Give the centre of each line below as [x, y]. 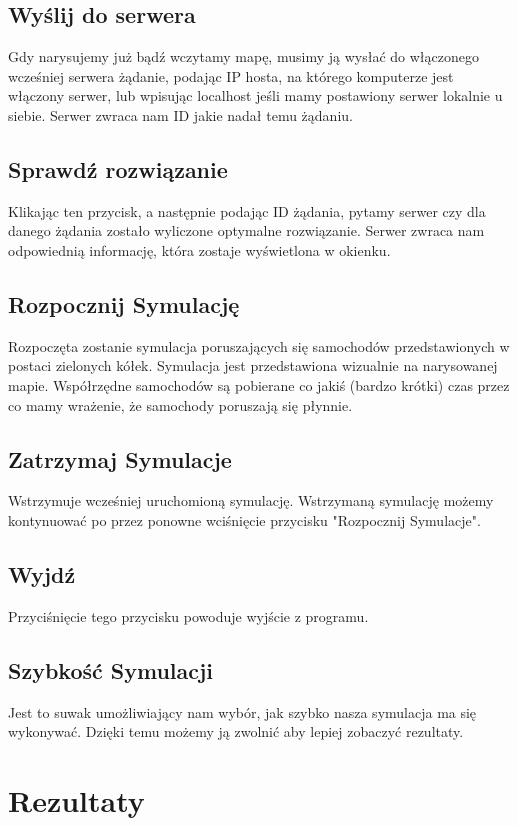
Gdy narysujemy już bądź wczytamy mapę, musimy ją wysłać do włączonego [243, 56]
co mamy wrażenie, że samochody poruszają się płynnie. [180, 404]
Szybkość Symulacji [111, 669]
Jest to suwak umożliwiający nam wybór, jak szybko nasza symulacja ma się [242, 711]
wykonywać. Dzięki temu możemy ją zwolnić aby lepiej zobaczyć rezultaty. [236, 731]
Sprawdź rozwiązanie [118, 168]
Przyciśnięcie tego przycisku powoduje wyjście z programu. [188, 615]
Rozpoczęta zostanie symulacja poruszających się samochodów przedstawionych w [259, 345]
